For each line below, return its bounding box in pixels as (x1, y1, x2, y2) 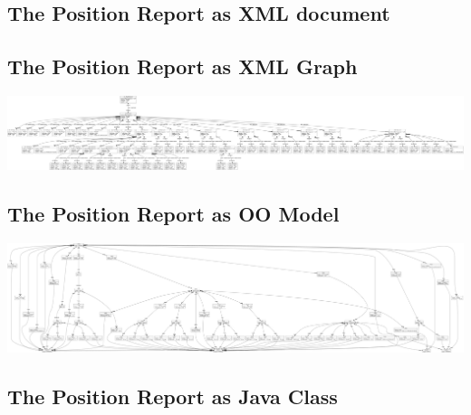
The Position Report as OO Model (7, 200, 340, 228)
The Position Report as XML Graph (7, 52, 358, 80)
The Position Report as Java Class (7, 382, 338, 410)
